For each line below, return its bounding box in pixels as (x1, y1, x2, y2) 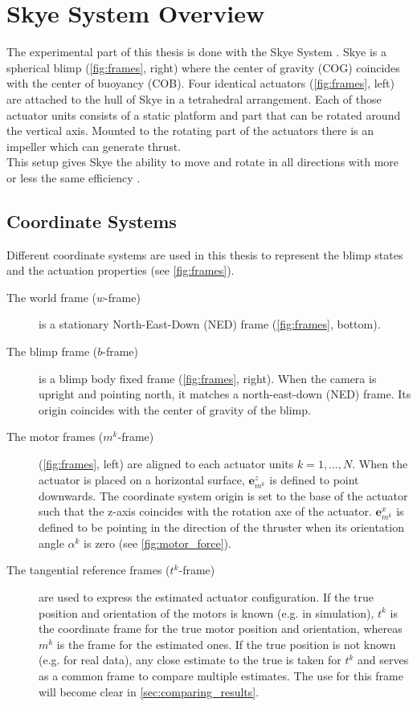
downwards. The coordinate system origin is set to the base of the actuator (39, 487, 408, 504)
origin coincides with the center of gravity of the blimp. (39, 401, 311, 418)
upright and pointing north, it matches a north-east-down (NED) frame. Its (39, 386, 411, 402)
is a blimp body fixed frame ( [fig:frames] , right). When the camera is (39, 369, 377, 386)
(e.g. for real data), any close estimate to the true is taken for (39, 651, 341, 668)
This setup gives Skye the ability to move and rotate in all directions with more (6, 153, 399, 170)
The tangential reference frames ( (6, 561, 170, 578)
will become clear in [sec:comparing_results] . (39, 683, 260, 700)
